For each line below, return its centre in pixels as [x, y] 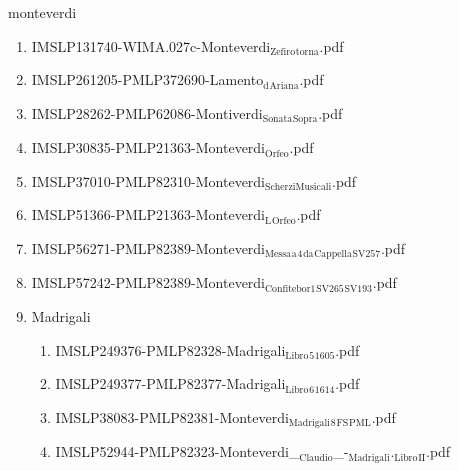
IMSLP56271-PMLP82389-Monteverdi [148, 248]
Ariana [284, 85]
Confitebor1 [290, 288]
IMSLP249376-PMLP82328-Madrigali [170, 349]
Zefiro [283, 52]
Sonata [277, 119]
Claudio [316, 457]
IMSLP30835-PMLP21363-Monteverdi [148, 147]
